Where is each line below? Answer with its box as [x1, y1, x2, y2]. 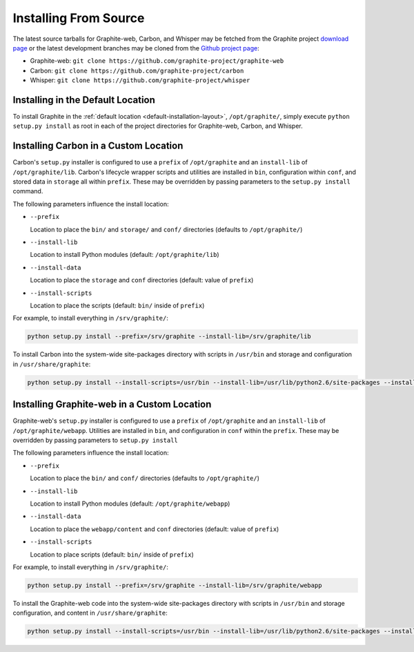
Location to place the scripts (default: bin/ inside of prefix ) [30, 301, 205, 309]
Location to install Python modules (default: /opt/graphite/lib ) [30, 251, 220, 259]
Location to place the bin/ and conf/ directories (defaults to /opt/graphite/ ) [30, 474, 260, 483]
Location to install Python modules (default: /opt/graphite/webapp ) [30, 499, 230, 508]
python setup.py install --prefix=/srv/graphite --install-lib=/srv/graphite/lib [27, 332, 312, 341]
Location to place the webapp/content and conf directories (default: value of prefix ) [30, 525, 279, 533]
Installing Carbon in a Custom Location [12, 140, 184, 152]
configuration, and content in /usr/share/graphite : [12, 608, 168, 617]
